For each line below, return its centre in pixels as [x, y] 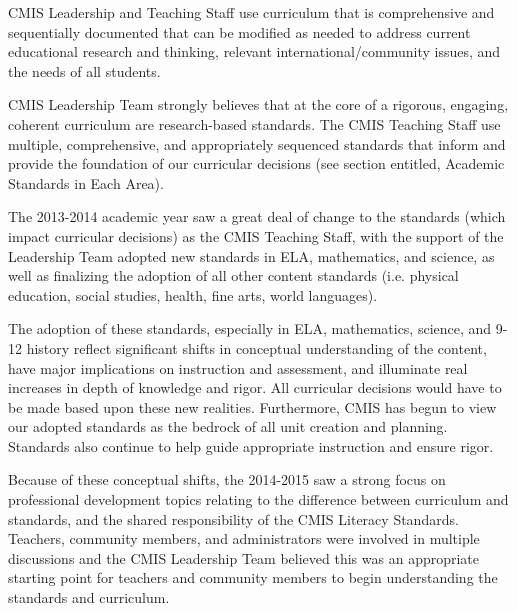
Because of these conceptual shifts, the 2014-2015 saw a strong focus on [227, 479]
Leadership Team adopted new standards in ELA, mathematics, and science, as [251, 255]
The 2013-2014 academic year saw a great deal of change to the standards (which [257, 216]
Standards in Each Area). [86, 182]
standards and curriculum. [89, 597]
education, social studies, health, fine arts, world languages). [193, 294]
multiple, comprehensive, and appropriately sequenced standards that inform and [257, 143]
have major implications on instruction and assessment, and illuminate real [238, 367]
